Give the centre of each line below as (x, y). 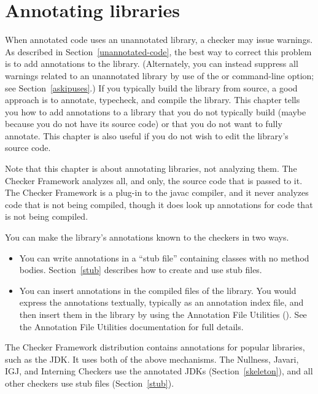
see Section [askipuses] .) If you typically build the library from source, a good (151, 87)
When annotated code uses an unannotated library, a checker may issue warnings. (159, 40)
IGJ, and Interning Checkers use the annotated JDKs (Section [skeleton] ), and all (159, 371)
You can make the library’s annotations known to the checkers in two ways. (147, 237)
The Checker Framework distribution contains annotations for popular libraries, (155, 347)
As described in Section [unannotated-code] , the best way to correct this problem (158, 51)
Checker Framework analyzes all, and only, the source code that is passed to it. (154, 180)
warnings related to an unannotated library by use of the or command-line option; (160, 75)
